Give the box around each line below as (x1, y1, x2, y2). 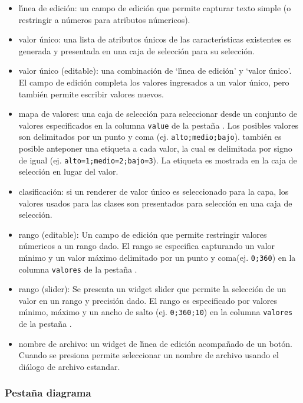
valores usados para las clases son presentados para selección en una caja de (18, 196, 292, 209)
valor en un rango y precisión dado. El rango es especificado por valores (18, 294, 278, 306)
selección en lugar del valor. (18, 165, 118, 178)
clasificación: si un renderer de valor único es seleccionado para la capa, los (18, 185, 289, 197)
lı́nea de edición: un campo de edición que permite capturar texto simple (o (18, 2, 291, 14)
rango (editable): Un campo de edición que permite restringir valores (18, 228, 267, 240)
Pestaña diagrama (5, 385, 91, 400)
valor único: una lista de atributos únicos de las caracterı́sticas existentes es (18, 33, 291, 45)
